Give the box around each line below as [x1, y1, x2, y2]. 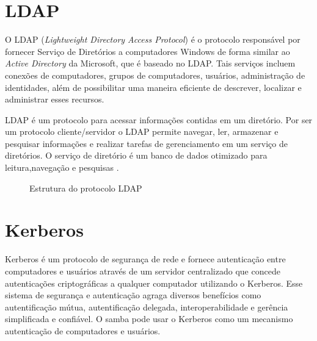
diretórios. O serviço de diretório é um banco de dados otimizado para [5, 149, 268, 162]
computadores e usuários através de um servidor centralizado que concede [5, 264, 280, 277]
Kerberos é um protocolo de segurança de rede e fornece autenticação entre [5, 253, 286, 265]
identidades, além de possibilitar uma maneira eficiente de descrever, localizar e [5, 81, 302, 93]
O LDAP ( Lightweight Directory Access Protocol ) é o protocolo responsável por [5, 33, 301, 46]
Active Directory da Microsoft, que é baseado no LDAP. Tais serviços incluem [5, 57, 296, 70]
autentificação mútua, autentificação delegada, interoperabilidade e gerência [5, 300, 288, 313]
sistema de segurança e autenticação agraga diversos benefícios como [5, 289, 261, 301]
